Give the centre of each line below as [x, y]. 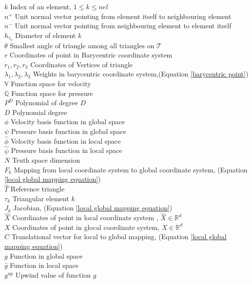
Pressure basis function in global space [68, 131]
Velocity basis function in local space [66, 141]
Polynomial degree [40, 112]
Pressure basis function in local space [67, 150]
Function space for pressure [52, 93]
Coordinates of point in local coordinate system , [85, 217]
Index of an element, [41, 6]
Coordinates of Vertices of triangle [82, 64]
